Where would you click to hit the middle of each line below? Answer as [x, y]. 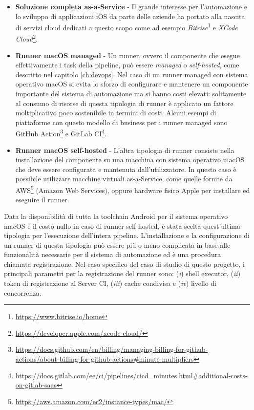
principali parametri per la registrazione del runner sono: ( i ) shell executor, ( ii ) [122, 273]
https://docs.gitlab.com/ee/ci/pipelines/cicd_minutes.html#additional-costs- [131, 375]
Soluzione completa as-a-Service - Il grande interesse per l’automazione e [131, 6]
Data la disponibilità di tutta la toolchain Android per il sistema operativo [116, 216]
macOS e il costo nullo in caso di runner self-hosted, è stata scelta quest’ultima [122, 226]
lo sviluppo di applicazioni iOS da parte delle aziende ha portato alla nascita [130, 16]
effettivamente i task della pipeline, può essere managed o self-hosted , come [127, 65]
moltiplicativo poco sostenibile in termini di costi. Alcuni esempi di [116, 113]
